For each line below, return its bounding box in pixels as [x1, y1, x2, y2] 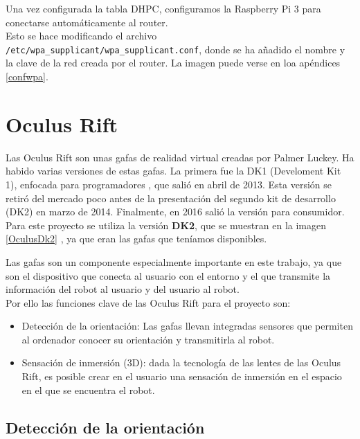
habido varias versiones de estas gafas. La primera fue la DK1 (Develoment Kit [6, 163, 341, 178]
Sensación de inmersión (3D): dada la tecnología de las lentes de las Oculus [21, 355, 341, 370]
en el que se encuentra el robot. [21, 382, 155, 397]
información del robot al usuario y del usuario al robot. [6, 282, 240, 296]
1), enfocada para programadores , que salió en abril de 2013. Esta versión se [6, 177, 332, 191]
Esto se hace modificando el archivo [6, 28, 157, 43]
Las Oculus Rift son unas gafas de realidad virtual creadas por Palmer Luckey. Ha [6, 150, 354, 164]
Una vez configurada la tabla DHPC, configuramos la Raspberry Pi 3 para [6, 1, 321, 15]
